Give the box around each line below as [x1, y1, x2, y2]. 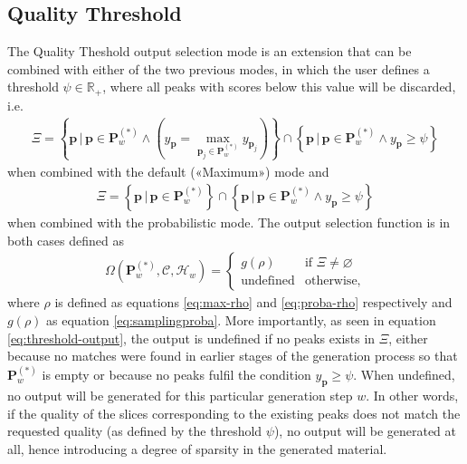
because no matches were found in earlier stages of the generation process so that [7, 346, 458, 365]
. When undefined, [353, 365, 455, 384]
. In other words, [366, 386, 459, 405]
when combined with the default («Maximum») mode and [7, 161, 329, 180]
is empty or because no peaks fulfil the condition [42, 365, 311, 384]
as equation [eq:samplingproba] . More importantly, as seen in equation [46, 311, 436, 330]
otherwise [304, 274, 357, 287]
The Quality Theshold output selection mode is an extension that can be [7, 42, 412, 61]
